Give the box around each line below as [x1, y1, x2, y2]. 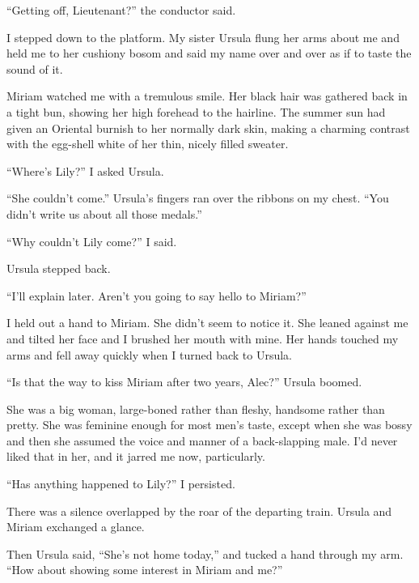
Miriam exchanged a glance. [6, 518, 145, 535]
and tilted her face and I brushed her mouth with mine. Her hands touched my [6, 330, 399, 347]
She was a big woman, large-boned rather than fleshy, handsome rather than [6, 400, 385, 417]
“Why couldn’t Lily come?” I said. [6, 232, 177, 249]
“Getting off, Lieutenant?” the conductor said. [6, 2, 236, 18]
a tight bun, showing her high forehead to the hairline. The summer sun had [6, 103, 386, 120]
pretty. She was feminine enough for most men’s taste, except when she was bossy [6, 416, 413, 433]
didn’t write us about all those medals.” [6, 205, 202, 222]
